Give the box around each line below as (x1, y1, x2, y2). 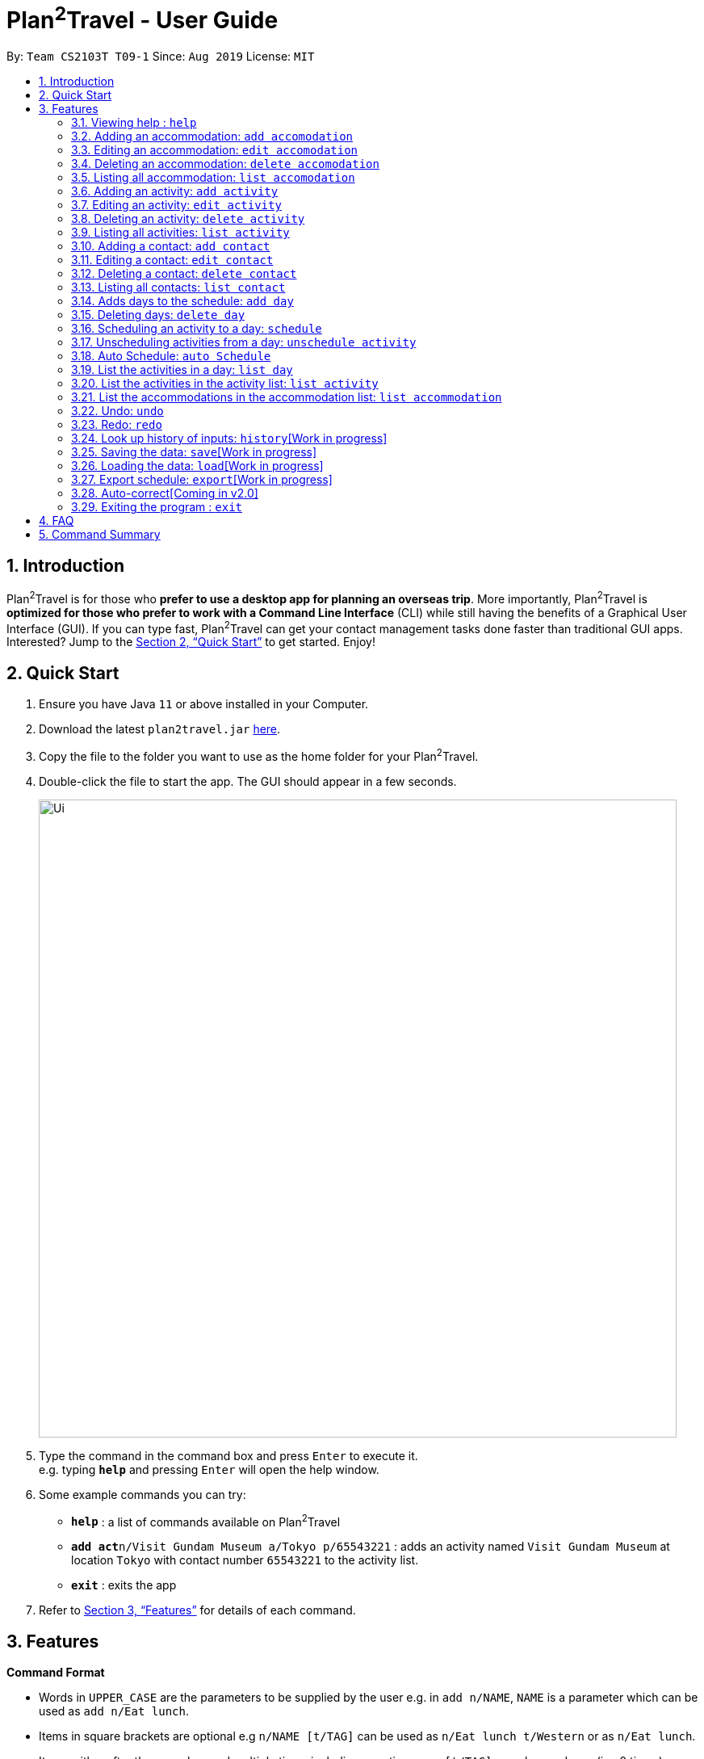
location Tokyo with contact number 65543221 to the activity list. (71, 1553, 419, 1568)
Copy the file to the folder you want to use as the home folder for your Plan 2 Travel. (39, 747, 479, 763)
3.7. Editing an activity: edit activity (71, 198, 282, 212)
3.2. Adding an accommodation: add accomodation (71, 129, 354, 144)
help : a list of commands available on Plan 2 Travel (71, 1512, 341, 1529)
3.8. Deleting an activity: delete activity (71, 212, 305, 226)
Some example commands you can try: (39, 1487, 246, 1501)
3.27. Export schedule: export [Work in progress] (71, 472, 333, 487)
